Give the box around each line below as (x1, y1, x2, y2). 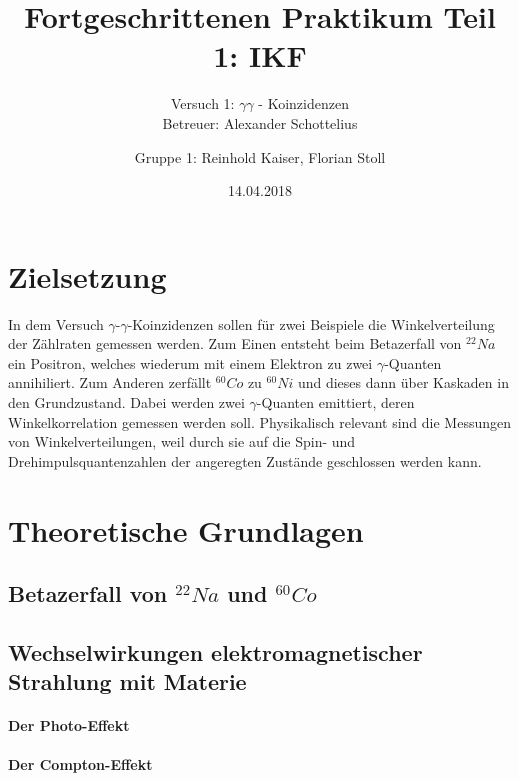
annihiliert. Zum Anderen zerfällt (8, 372, 212, 393)
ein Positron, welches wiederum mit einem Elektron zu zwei (8, 352, 373, 373)
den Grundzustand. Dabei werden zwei (8, 392, 245, 412)
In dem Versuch (8, 313, 104, 334)
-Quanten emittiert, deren (256, 392, 415, 412)
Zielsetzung (8, 255, 167, 296)
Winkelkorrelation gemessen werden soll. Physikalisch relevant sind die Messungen (8, 411, 512, 432)
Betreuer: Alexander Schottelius (162, 112, 358, 133)
